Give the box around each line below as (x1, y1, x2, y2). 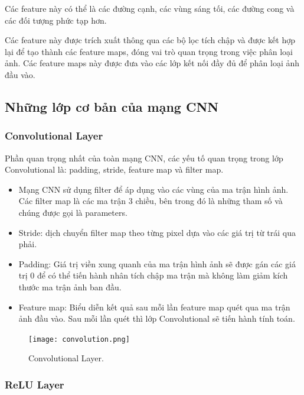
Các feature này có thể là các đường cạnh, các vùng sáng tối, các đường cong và (5, 2, 295, 14)
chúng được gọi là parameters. (18, 206, 128, 218)
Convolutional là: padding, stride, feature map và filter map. (5, 163, 224, 176)
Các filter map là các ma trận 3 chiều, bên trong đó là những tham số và (18, 195, 283, 207)
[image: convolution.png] (28, 335, 130, 344)
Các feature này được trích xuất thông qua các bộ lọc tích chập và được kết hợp (5, 34, 296, 46)
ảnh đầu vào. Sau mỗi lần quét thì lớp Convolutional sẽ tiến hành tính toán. (18, 312, 295, 325)
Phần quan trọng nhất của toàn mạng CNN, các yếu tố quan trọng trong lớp (5, 151, 283, 164)
